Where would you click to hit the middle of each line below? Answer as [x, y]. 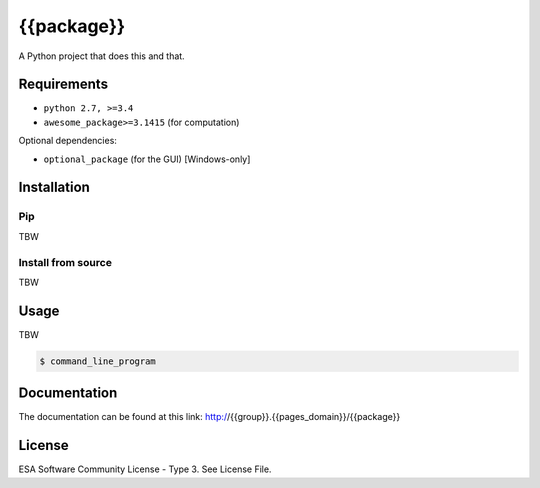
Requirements [63, 84]
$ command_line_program [98, 361]
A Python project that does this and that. [101, 56]
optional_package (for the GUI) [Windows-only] [147, 159]
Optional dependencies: [67, 141]
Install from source [65, 262]
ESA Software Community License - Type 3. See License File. [145, 469]
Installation [54, 187]
